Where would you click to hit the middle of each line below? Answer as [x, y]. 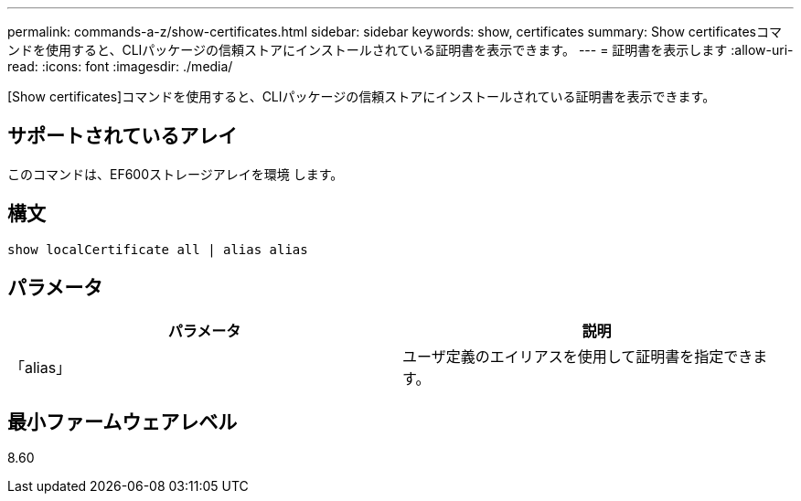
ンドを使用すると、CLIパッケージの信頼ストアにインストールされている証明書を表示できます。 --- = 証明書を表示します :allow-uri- [400, 50]
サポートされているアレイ [123, 136]
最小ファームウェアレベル [123, 421]
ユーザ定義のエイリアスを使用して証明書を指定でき [578, 356]
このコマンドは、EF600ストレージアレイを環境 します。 [176, 174]
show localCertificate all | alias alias [158, 249]
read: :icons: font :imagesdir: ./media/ [120, 66]
